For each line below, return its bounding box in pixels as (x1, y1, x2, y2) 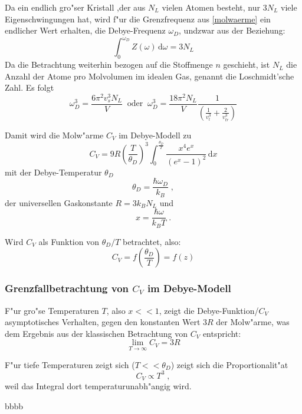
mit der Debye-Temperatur (5, 165, 102, 178)
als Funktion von (38, 235, 99, 247)
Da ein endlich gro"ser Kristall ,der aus (5, 1, 146, 13)
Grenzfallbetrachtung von (5, 281, 129, 296)
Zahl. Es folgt (5, 81, 54, 94)
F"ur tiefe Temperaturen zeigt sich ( (5, 358, 135, 370)
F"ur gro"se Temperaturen (5, 304, 99, 316)
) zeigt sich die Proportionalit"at (170, 358, 288, 370)
